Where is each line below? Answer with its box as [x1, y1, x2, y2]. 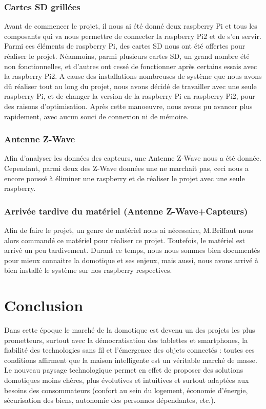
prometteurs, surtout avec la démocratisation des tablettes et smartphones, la [4, 334, 248, 345]
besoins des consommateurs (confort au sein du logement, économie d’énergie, [4, 384, 248, 395]
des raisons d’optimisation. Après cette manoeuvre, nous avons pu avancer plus [4, 100, 253, 111]
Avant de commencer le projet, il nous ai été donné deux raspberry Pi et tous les [4, 20, 257, 31]
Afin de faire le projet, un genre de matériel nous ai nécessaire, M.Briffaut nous [4, 224, 253, 235]
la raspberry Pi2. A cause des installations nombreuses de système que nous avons [4, 71, 262, 81]
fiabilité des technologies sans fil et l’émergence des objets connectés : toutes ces [4, 345, 255, 355]
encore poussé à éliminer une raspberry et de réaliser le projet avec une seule [4, 173, 245, 183]
